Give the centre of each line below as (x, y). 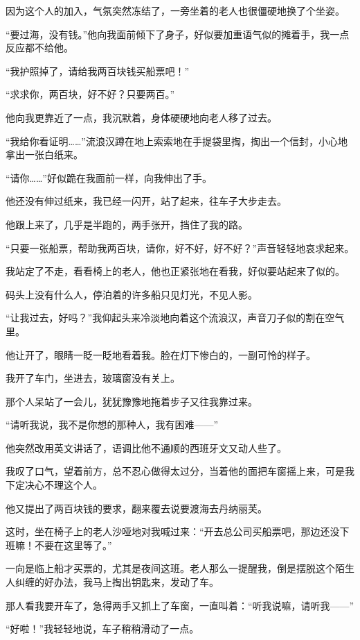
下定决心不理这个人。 (54, 485)
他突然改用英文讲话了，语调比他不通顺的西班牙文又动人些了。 (146, 447)
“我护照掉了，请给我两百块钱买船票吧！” (98, 70)
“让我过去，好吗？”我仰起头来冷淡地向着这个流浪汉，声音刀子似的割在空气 (175, 318)
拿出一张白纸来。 (44, 154)
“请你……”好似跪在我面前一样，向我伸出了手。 (109, 177)
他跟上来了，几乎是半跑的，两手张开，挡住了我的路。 (127, 224)
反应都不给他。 (39, 48)
